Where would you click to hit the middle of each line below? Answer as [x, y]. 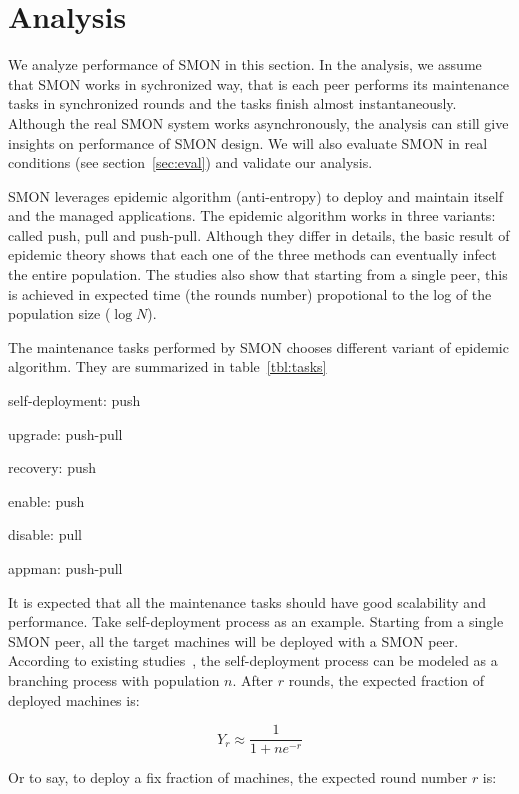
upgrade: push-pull [65, 433]
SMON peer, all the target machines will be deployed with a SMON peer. [233, 640]
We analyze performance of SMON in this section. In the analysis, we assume [245, 64]
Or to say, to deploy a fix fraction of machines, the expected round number [238, 777]
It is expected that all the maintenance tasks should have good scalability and [247, 601]
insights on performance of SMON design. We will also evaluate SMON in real [248, 142]
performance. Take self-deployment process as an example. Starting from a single [256, 621]
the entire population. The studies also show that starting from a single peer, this [258, 274]
